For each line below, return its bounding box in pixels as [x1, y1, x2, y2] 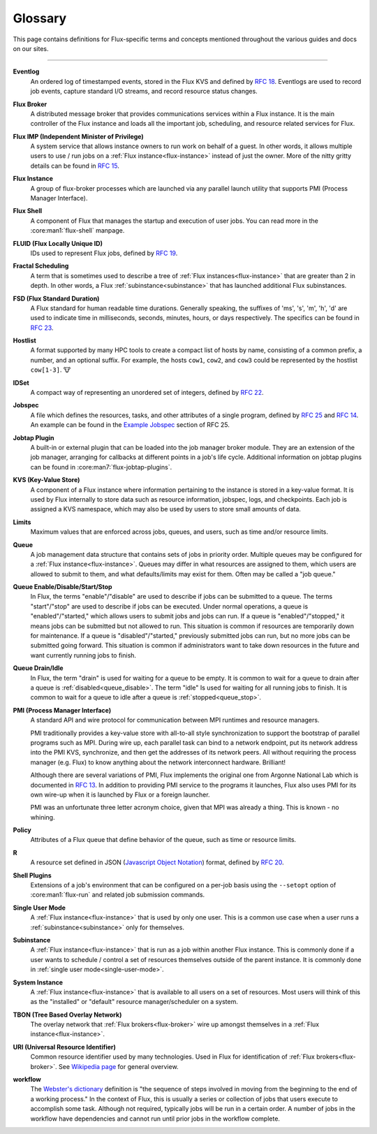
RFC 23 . [30, 324, 54, 332]
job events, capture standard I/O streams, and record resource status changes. [30, 87, 258, 96]
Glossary [13, 10, 67, 26]
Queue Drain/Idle [13, 664, 64, 672]
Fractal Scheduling [13, 262, 69, 270]
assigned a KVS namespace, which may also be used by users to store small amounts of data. [30, 505, 302, 514]
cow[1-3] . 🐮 [30, 365, 71, 374]
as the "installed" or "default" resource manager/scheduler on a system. [30, 998, 239, 1006]
